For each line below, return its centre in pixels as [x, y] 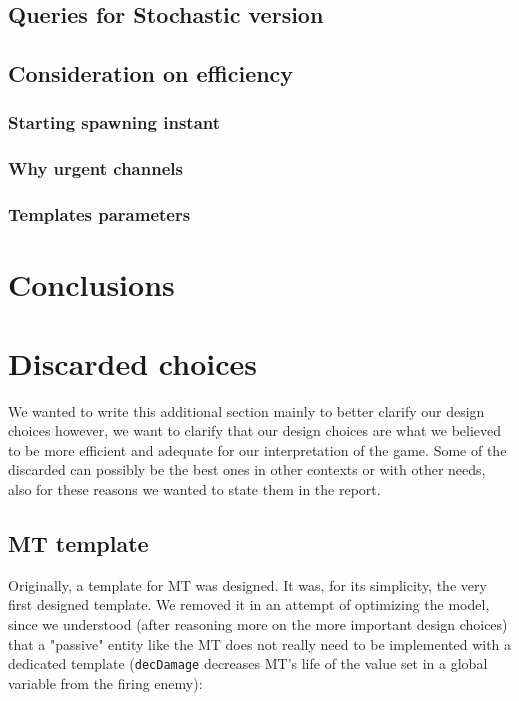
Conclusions [91, 284]
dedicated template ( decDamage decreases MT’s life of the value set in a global [248, 663]
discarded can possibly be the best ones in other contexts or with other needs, [247, 469]
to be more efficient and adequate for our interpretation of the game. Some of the [257, 449]
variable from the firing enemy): [105, 682]
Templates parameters [99, 214]
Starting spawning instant [114, 122]
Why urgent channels [95, 168]
